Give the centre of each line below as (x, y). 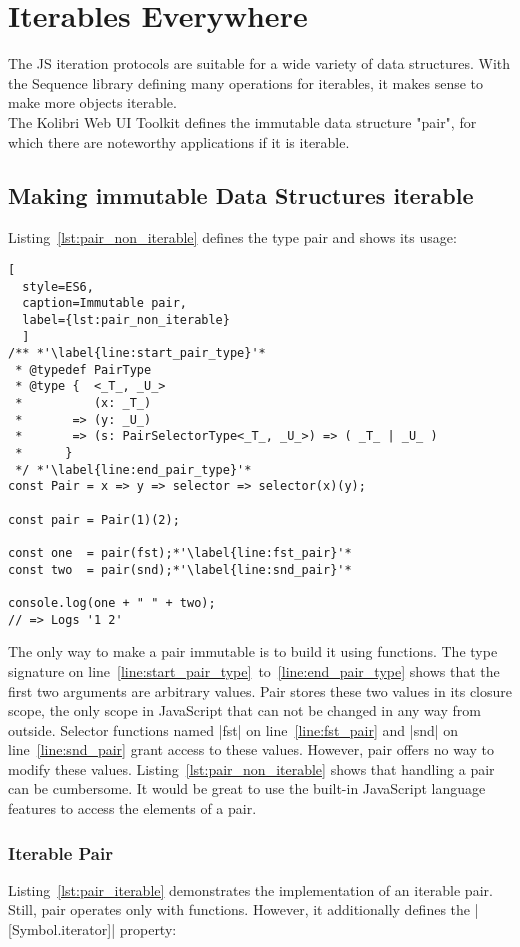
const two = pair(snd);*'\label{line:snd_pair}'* (180, 569)
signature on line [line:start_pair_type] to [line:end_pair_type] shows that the (254, 670)
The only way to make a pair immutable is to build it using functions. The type (253, 651)
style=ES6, (58, 286)
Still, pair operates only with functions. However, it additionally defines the (239, 909)
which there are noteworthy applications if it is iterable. (179, 141)
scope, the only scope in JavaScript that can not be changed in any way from (244, 710)
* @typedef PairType (83, 369)
